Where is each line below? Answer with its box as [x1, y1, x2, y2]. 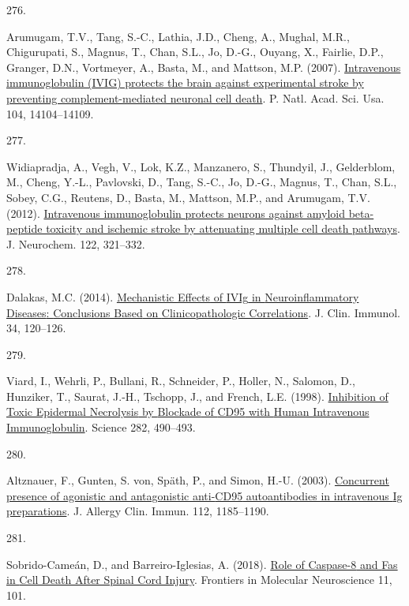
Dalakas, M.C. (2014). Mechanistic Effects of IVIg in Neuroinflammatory [6, 288, 359, 305]
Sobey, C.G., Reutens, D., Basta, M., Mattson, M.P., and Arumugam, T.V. [6, 189, 370, 205]
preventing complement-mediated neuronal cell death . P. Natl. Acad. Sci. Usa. [6, 89, 385, 106]
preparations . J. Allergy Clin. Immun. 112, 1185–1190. [6, 503, 269, 519]
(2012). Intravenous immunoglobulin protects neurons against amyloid [6, 204, 346, 221]
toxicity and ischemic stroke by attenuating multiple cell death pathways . [46, 220, 400, 237]
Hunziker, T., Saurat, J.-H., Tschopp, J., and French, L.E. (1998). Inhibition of [6, 387, 388, 404]
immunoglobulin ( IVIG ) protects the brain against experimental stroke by [6, 74, 364, 91]
